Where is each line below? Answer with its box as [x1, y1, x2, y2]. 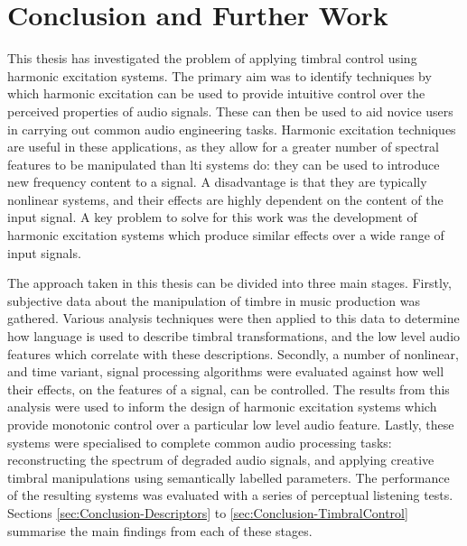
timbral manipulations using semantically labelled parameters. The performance [7, 467, 450, 486]
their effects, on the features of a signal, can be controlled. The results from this [7, 379, 450, 398]
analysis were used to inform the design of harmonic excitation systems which [7, 397, 437, 416]
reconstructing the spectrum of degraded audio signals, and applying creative [7, 450, 434, 469]
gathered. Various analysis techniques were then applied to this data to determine [7, 309, 460, 328]
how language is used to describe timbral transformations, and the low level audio [7, 327, 461, 346]
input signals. [7, 243, 81, 262]
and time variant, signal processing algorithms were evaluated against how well [7, 362, 444, 381]
